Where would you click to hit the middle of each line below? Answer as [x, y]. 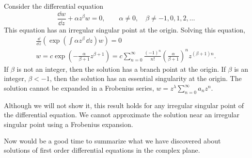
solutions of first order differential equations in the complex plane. [102, 150]
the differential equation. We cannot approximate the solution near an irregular [122, 115]
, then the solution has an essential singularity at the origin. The [146, 78]
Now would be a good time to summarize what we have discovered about [112, 140]
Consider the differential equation [54, 6]
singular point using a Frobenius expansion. [69, 124]
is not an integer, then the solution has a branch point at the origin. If [121, 69]
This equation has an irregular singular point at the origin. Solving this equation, [125, 29]
